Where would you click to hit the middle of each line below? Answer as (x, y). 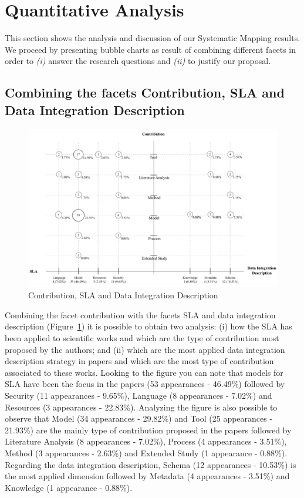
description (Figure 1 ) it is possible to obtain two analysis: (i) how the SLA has (148, 326)
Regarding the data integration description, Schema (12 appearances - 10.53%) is (151, 464)
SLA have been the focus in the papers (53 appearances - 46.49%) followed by (145, 384)
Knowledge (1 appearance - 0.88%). (69, 487)
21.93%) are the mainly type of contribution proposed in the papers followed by (148, 430)
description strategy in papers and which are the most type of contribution (139, 361)
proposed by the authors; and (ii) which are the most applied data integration (145, 349)
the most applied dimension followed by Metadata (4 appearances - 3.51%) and (147, 476)
